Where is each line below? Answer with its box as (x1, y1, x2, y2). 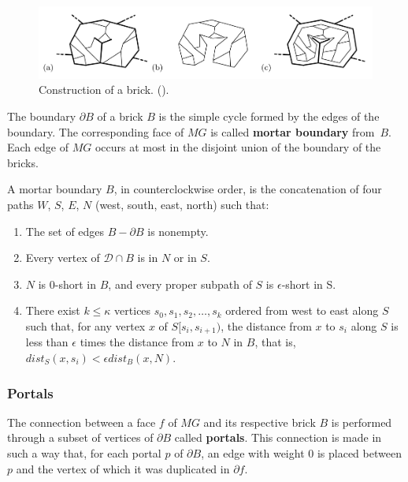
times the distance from (80, 334, 195, 350)
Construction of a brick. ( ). (39, 81, 169, 98)
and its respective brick (203, 413, 316, 430)
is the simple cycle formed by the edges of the (158, 108, 380, 125)
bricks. (7, 154, 39, 170)
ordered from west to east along (225, 302, 379, 319)
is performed (331, 413, 392, 430)
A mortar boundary (7, 181, 102, 197)
